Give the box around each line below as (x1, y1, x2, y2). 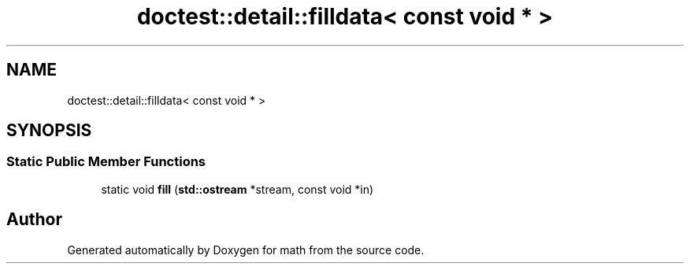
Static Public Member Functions (6, 153, 206, 170)
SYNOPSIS (6, 120, 92, 141)
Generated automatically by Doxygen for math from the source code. (67, 242, 425, 257)
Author (6, 209, 62, 230)
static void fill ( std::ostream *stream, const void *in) (101, 182, 374, 196)
